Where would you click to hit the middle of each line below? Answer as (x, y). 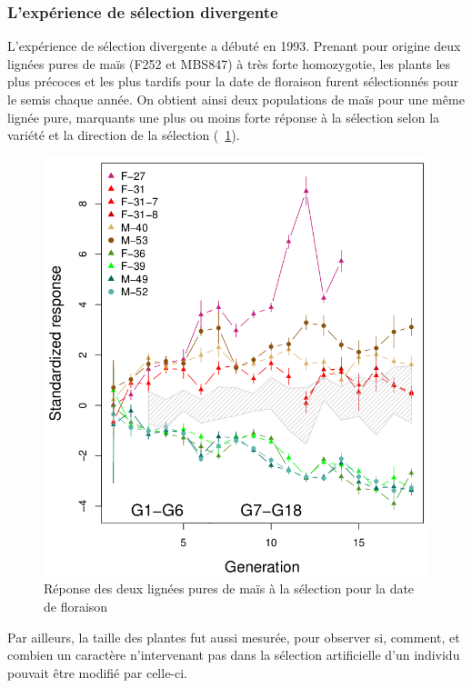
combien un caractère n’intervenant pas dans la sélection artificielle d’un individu (234, 655)
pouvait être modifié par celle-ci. (98, 672)
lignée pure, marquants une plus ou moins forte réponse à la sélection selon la (224, 117)
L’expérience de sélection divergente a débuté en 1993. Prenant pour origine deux (234, 46)
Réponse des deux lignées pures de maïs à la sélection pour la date (229, 588)
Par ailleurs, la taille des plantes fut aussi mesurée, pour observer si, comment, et (234, 637)
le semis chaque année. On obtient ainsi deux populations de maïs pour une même (236, 99)
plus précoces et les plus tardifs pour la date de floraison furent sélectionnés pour (233, 81)
